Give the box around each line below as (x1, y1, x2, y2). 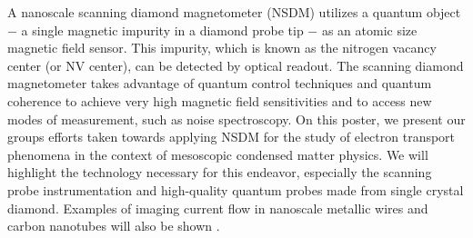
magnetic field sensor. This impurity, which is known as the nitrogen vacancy (7, 38, 437, 57)
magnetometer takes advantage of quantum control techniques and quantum (7, 74, 432, 93)
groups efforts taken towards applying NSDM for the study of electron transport (7, 127, 456, 146)
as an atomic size (321, 20, 418, 39)
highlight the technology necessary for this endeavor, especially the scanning (7, 163, 432, 182)
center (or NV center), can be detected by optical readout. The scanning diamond (7, 55, 464, 74)
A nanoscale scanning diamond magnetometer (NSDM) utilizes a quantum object (7, 3, 461, 21)
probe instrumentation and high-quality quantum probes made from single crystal (7, 180, 464, 199)
